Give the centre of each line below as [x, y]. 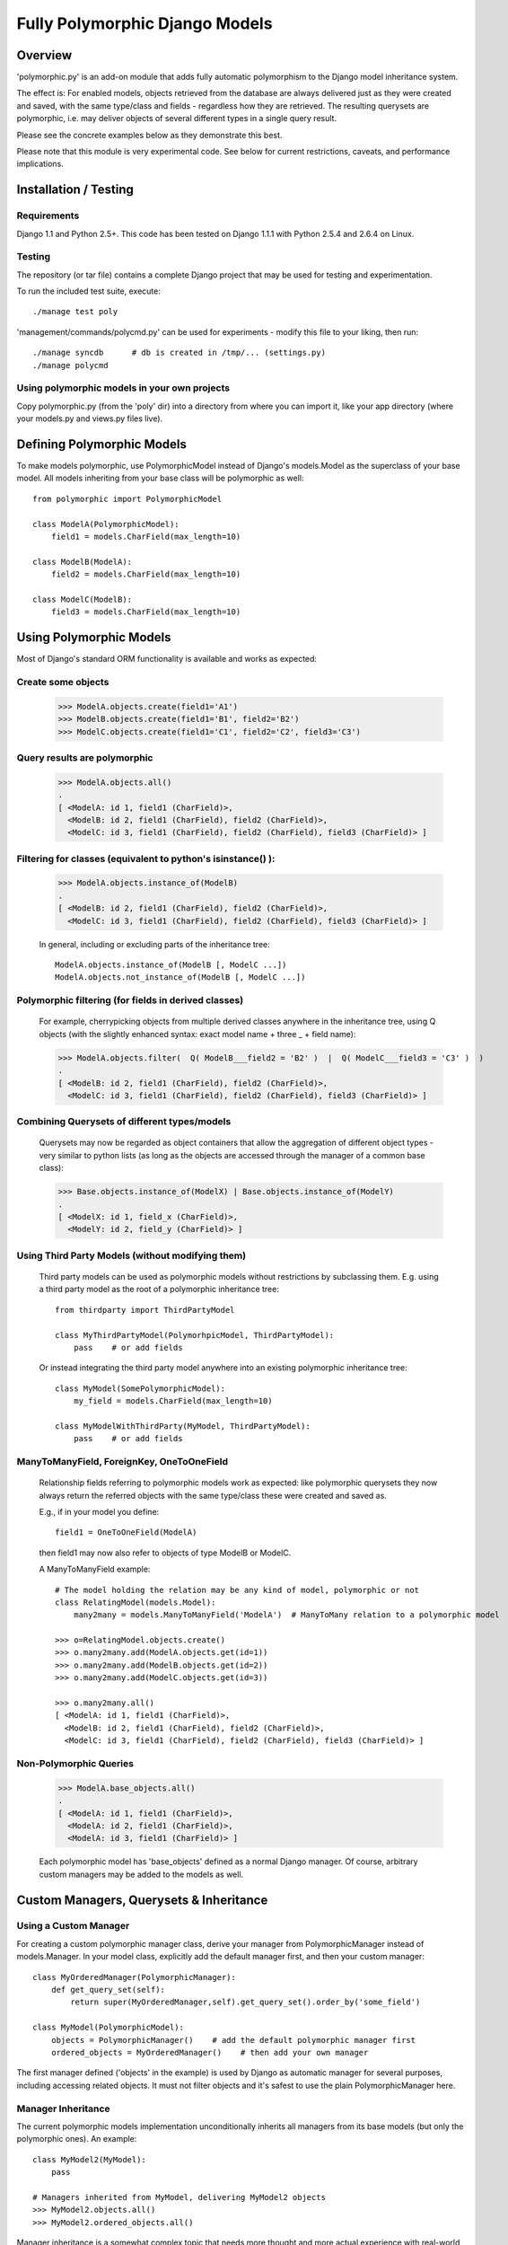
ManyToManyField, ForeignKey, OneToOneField [123, 1461]
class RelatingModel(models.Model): [136, 1602]
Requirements [48, 216]
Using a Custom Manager [73, 1926]
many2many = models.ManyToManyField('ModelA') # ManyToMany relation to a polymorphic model [286, 1615]
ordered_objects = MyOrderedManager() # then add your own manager [210, 2052]
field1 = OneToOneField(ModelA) [126, 1532]
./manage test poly [75, 312]
